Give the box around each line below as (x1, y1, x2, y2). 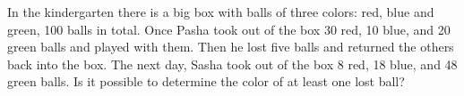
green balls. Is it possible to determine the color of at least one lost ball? (7, 72, 405, 91)
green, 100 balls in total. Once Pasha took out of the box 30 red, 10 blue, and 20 (7, 20, 451, 38)
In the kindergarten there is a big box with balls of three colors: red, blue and (7, 3, 434, 20)
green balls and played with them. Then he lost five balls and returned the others (7, 37, 454, 56)
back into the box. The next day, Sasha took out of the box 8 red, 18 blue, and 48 (7, 54, 458, 73)
